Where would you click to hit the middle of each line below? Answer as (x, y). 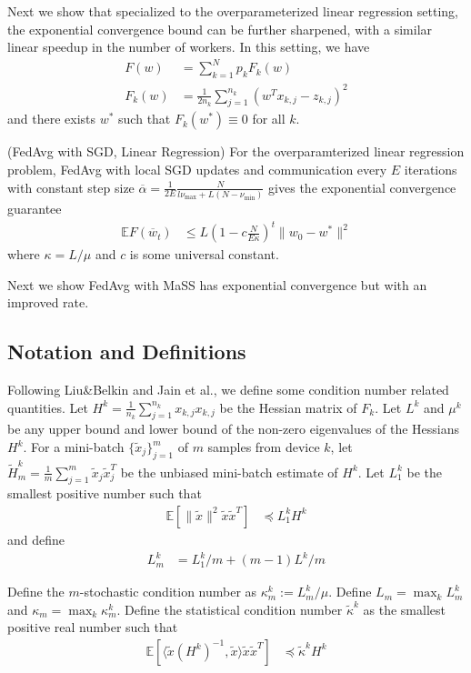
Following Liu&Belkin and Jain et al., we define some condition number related (228, 390)
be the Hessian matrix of (288, 407)
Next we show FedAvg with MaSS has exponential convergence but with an (217, 284)
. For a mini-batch (74, 447)
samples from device (264, 447)
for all (269, 119)
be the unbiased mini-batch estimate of (229, 472)
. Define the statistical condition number (230, 609)
